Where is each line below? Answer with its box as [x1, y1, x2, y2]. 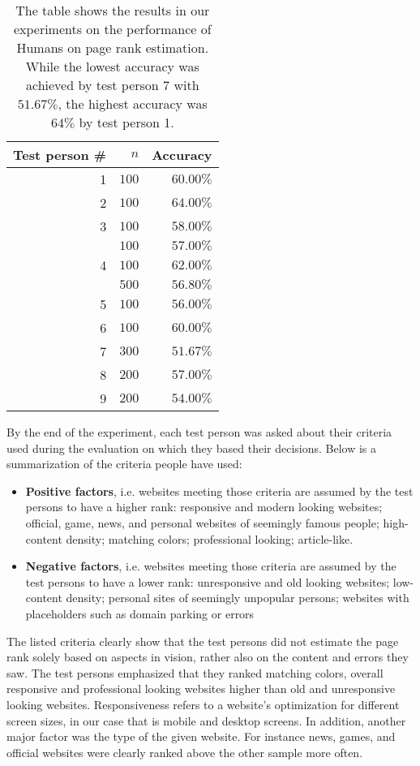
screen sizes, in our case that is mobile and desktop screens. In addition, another [6, 712, 406, 729]
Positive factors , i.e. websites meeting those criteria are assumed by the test [25, 482, 414, 499]
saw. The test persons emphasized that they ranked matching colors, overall [6, 664, 384, 681]
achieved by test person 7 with [26, 75, 199, 94]
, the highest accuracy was [58, 94, 208, 113]
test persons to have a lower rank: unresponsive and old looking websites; [25, 573, 390, 590]
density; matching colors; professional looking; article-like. [66, 530, 354, 547]
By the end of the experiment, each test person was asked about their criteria [6, 424, 392, 440]
